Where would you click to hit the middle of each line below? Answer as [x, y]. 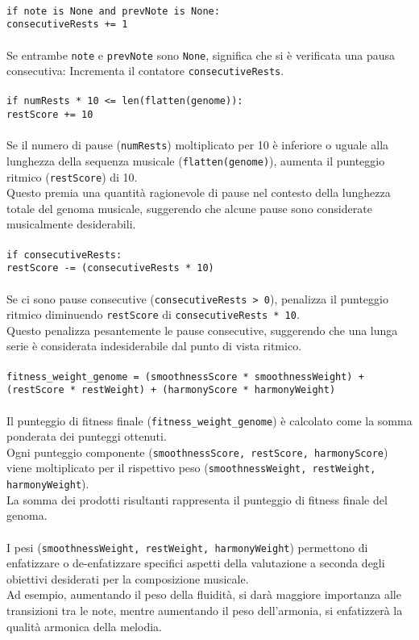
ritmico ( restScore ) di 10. [72, 176]
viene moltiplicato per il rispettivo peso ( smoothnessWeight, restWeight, [191, 468]
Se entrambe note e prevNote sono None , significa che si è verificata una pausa [201, 54]
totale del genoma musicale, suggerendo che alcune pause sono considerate [189, 208]
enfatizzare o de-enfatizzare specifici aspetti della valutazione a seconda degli [196, 563]
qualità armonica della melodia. [84, 626]
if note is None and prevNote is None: [113, 11]
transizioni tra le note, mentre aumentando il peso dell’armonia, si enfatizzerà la [205, 610]
